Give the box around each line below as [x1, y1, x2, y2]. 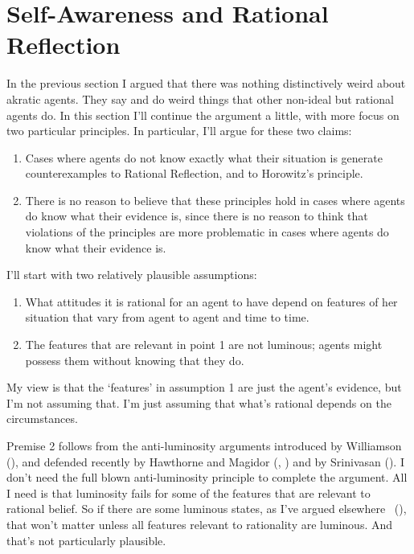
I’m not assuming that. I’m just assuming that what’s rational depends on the [6, 394, 391, 411]
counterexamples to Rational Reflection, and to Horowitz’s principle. [25, 165, 363, 182]
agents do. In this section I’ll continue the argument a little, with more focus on [6, 106, 400, 123]
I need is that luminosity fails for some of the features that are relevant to [6, 484, 371, 501]
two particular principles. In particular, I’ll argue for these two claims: [6, 122, 352, 139]
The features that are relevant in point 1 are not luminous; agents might [25, 336, 383, 353]
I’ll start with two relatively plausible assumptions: [6, 266, 257, 283]
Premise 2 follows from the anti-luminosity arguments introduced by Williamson [6, 437, 402, 453]
